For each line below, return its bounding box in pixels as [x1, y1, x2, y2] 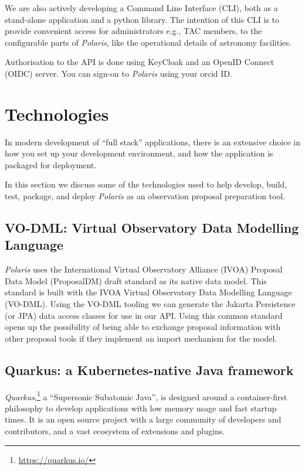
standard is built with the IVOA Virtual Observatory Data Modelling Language [5, 286, 292, 298]
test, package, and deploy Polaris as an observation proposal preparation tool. [5, 190, 286, 202]
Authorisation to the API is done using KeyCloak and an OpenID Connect [5, 56, 274, 68]
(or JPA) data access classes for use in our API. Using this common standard [5, 309, 283, 321]
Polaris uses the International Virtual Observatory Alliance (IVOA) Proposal [5, 263, 283, 275]
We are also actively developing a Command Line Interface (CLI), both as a [5, 2, 278, 13]
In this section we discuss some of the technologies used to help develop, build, [5, 178, 287, 190]
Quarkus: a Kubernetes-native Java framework [5, 360, 294, 379]
